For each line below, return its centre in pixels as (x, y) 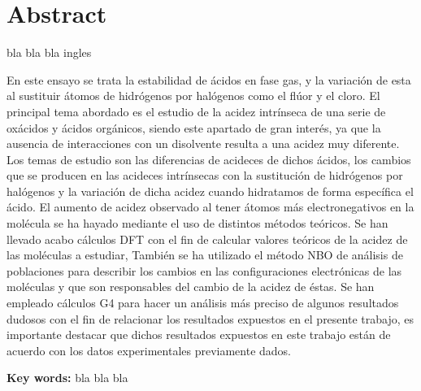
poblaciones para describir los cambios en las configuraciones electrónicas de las (204, 270)
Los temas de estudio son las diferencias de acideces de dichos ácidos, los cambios (209, 159)
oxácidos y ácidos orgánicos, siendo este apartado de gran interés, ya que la (194, 127)
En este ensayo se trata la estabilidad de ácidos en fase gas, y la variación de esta (209, 79)
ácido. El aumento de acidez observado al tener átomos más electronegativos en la (210, 207)
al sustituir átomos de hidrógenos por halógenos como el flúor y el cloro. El (193, 96)
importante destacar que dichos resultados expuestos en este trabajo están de (199, 335)
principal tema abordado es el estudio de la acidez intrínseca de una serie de (196, 111)
